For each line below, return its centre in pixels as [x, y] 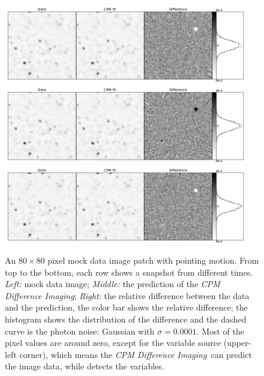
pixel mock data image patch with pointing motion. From [153, 260]
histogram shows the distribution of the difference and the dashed [126, 319]
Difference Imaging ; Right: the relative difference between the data [127, 295]
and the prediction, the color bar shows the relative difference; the [126, 307]
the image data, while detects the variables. [85, 366]
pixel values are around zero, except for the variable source [113, 343]
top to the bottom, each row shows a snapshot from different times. [129, 272]
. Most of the [220, 331]
